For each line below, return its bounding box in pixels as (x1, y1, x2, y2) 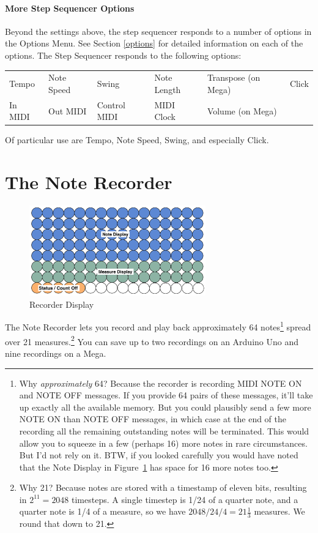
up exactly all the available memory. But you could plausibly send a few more (19, 400, 311, 413)
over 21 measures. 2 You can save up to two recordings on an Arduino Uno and (5, 333, 299, 348)
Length (154, 83, 181, 95)
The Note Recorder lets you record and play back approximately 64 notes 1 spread (5, 319, 311, 334)
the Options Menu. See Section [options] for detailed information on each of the (5, 37, 303, 50)
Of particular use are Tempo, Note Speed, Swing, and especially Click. (5, 133, 269, 146)
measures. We (254, 505, 305, 518)
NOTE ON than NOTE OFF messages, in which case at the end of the (19, 412, 287, 425)
